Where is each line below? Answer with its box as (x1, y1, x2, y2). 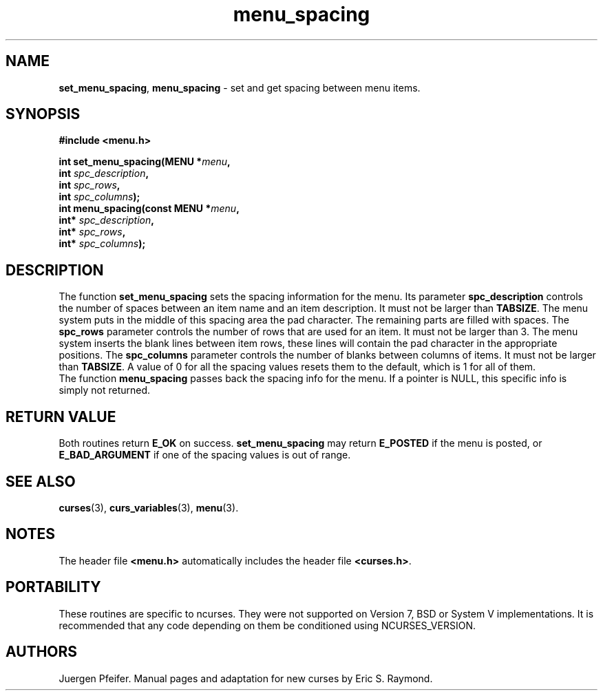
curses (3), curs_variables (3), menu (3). (59, 501, 239, 514)
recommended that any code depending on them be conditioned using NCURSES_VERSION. (59, 619, 476, 631)
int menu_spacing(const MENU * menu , (59, 202, 240, 215)
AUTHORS (6, 643, 78, 661)
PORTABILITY (6, 578, 101, 596)
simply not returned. (59, 384, 151, 397)
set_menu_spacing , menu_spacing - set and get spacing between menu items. (59, 81, 421, 94)
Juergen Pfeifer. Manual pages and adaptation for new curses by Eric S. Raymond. (59, 672, 433, 684)
